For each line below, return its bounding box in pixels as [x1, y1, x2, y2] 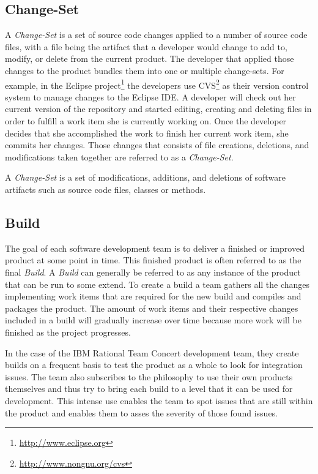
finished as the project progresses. [5, 325, 131, 338]
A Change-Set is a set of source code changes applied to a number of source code [5, 28, 308, 41]
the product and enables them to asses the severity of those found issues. [5, 406, 278, 419]
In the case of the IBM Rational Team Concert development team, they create [5, 346, 299, 359]
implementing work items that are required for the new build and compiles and [5, 290, 301, 303]
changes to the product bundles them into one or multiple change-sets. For [5, 64, 284, 77]
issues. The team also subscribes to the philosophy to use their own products [5, 370, 293, 383]
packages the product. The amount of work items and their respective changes [5, 301, 298, 314]
